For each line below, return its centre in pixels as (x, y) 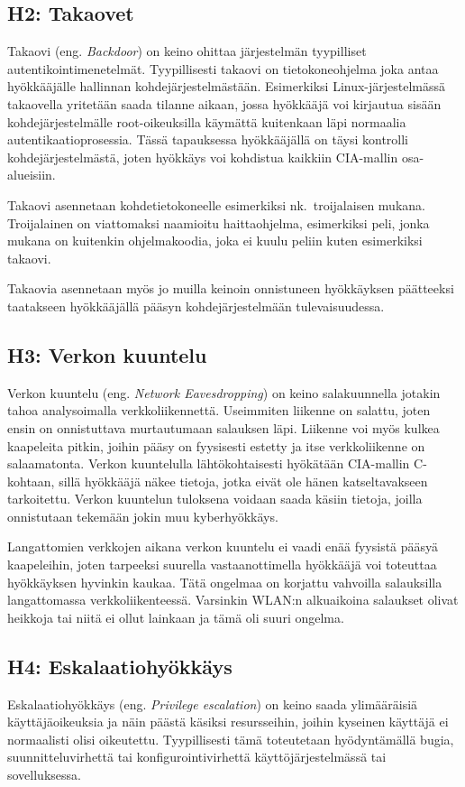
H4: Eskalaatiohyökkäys (120, 666)
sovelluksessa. (44, 775)
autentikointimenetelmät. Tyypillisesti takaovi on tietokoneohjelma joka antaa (223, 68)
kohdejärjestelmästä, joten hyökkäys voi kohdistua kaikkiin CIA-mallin (203, 157)
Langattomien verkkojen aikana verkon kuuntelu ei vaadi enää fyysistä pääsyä (223, 546)
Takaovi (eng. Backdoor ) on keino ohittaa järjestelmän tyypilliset (187, 51)
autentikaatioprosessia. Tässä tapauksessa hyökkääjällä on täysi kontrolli (208, 139)
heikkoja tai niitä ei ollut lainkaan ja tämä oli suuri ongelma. (176, 617)
